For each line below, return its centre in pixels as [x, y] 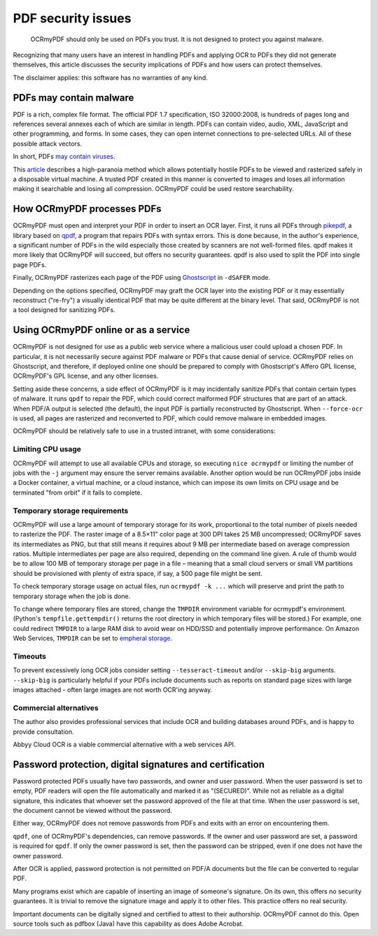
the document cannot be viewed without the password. [93, 811]
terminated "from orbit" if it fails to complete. [78, 492]
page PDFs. [30, 264]
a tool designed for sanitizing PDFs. [64, 310]
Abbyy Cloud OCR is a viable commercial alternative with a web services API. [124, 744]
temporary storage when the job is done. [72, 596]
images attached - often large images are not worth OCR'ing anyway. [113, 690]
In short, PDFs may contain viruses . [64, 157]
